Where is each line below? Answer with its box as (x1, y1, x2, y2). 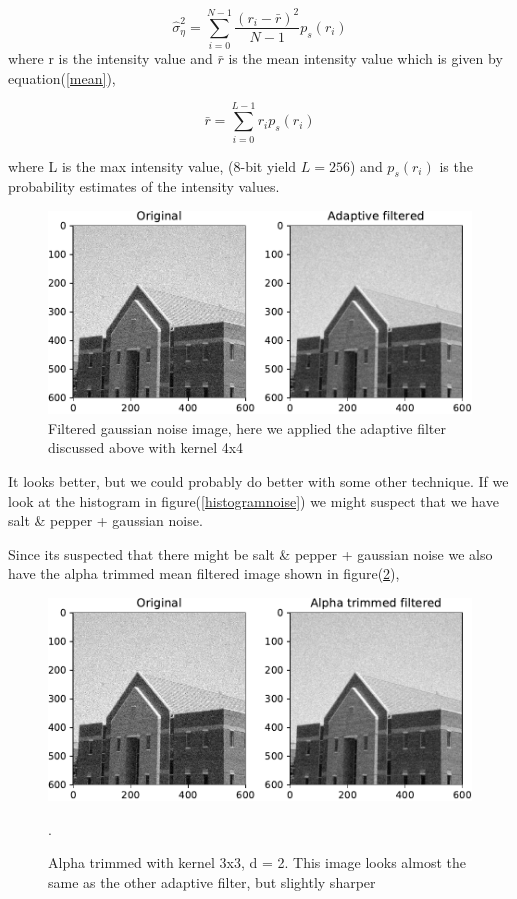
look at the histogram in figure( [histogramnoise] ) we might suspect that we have (8, 490, 499, 511)
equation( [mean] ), (8, 67, 116, 88)
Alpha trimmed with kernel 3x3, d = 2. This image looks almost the (48, 852, 466, 873)
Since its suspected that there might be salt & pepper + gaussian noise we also (8, 543, 493, 564)
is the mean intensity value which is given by (228, 48, 503, 69)
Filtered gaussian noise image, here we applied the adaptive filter (48, 417, 446, 438)
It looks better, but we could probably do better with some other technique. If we (8, 470, 509, 491)
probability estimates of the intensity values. (8, 176, 280, 197)
